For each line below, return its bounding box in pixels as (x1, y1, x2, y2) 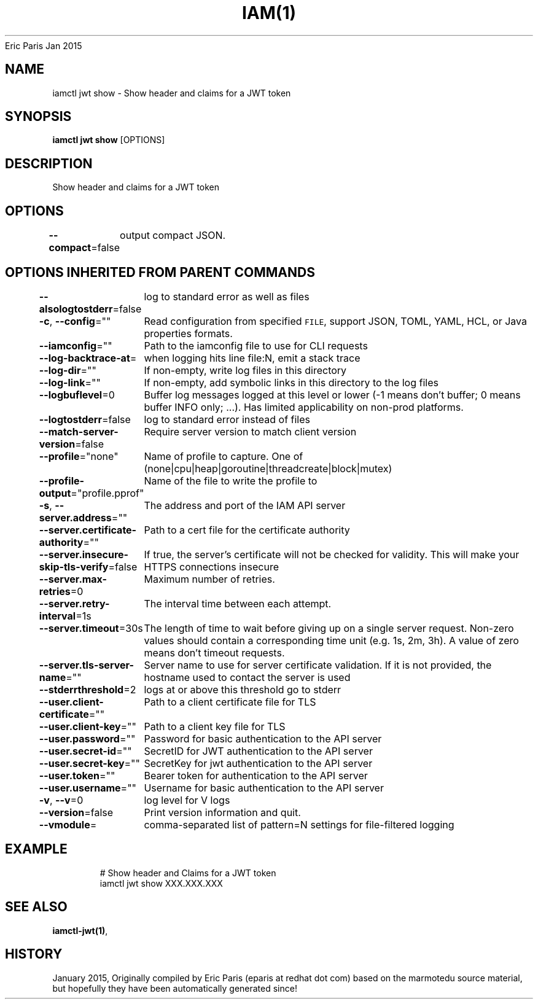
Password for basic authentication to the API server (144, 732, 382, 745)
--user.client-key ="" (39, 720, 137, 733)
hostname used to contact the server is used (144, 671, 351, 683)
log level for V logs (144, 793, 230, 806)
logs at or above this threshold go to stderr (144, 683, 341, 696)
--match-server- (39, 425, 119, 438)
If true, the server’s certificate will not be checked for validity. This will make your (144, 548, 520, 561)
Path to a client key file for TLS (144, 720, 286, 733)
